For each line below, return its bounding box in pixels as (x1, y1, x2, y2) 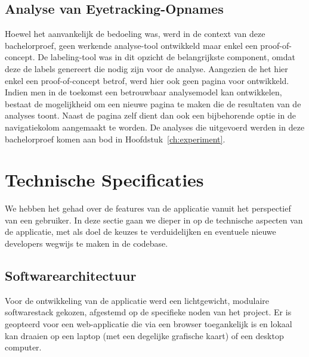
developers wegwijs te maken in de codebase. (5, 237, 168, 250)
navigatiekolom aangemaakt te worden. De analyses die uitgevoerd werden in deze (5, 120, 305, 133)
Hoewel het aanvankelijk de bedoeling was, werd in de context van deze (5, 27, 265, 40)
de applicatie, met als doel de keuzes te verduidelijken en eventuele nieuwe (5, 225, 276, 238)
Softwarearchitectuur (5, 266, 137, 285)
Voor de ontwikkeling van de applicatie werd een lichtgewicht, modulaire (5, 294, 270, 306)
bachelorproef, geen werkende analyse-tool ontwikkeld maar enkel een (5, 39, 258, 51)
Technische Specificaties (5, 167, 204, 192)
